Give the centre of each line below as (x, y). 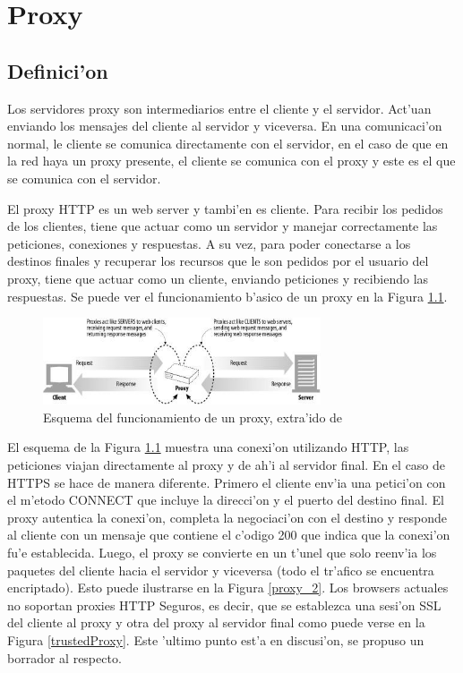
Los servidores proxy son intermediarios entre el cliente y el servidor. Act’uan (219, 108)
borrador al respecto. (64, 657)
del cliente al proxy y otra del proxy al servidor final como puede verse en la (216, 622)
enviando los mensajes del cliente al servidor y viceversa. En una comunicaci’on (225, 126)
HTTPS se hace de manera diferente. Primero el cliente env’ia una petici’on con (227, 482)
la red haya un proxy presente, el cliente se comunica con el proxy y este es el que (231, 161)
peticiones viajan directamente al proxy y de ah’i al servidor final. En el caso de (227, 464)
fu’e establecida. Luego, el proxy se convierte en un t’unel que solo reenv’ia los (222, 552)
